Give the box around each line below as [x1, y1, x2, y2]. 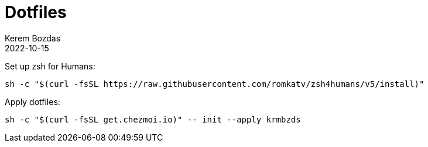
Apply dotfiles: [5, 96, 60, 107]
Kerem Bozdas [5, 33, 61, 43]
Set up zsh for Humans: [5, 61, 95, 71]
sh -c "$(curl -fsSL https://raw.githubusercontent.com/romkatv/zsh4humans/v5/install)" [5, 79, 424, 89]
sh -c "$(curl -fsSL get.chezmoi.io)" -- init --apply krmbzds [5, 114, 301, 124]
